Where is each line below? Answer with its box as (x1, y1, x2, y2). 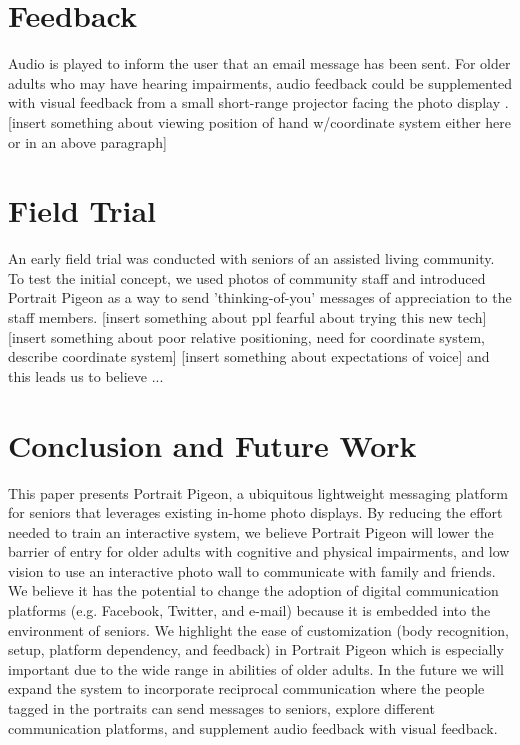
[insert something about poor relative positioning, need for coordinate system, (8, 326, 486, 347)
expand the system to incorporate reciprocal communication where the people (8, 678, 485, 699)
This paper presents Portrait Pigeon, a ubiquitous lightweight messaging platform (8, 482, 509, 503)
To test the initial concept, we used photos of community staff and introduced (8, 267, 486, 288)
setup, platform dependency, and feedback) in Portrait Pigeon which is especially (8, 639, 504, 660)
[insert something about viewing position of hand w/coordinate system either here (8, 111, 512, 132)
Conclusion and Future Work (8, 424, 417, 465)
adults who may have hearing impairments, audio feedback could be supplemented (8, 72, 512, 93)
